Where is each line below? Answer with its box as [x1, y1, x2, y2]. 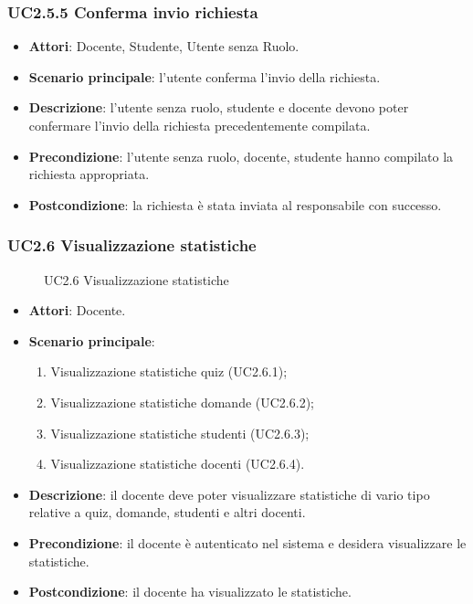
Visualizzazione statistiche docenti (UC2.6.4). [50, 454, 305, 473]
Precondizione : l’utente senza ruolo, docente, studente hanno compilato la [28, 146, 454, 165]
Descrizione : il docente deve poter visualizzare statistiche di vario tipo [28, 484, 430, 503]
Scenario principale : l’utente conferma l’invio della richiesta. [28, 67, 381, 86]
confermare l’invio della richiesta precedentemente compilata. [28, 116, 371, 134]
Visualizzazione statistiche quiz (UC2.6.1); [50, 362, 288, 381]
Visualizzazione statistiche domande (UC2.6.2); [50, 392, 314, 411]
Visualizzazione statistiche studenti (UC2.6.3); [50, 423, 310, 442]
